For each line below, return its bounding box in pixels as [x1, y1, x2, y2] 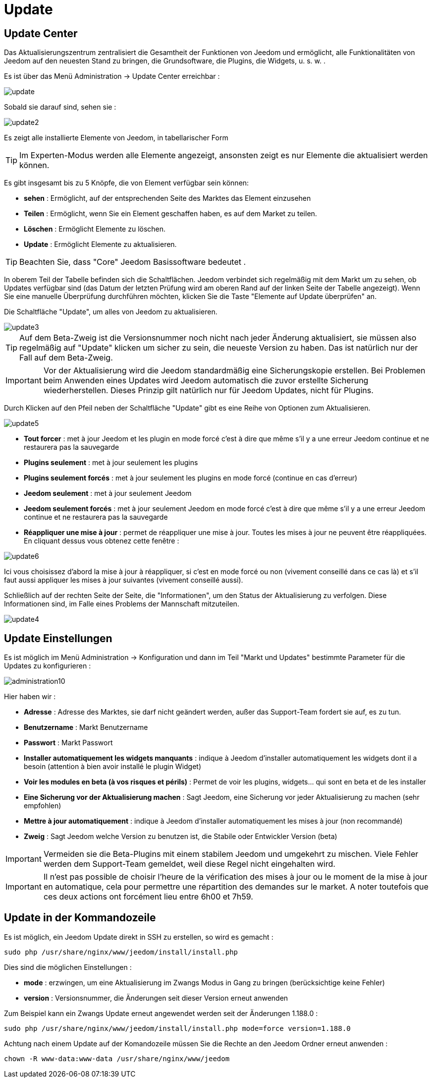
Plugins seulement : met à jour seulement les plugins [24, 458, 198, 467]
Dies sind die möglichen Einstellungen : [4, 962, 132, 971]
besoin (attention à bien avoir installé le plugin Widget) [24, 762, 202, 771]
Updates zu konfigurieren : [4, 661, 91, 670]
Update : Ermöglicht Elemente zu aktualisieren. [24, 240, 177, 249]
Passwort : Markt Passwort [24, 738, 113, 747]
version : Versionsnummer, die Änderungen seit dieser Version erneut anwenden [24, 993, 288, 1002]
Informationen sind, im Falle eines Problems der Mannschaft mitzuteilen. [4, 600, 239, 608]
